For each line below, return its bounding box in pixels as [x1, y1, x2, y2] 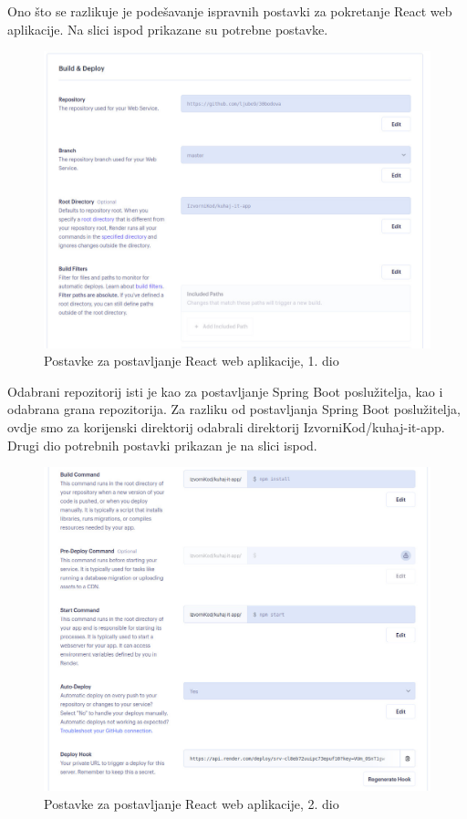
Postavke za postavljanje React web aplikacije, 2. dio [44, 793, 339, 813]
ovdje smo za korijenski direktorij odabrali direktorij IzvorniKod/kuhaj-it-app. [7, 418, 445, 437]
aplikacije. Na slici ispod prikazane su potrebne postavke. [7, 19, 328, 38]
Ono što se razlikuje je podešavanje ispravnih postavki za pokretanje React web [7, 2, 452, 20]
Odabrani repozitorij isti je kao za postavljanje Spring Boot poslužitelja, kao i [7, 381, 443, 400]
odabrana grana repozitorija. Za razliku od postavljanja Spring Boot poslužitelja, [7, 399, 461, 419]
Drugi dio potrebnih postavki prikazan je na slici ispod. [7, 435, 317, 454]
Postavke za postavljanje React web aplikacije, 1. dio [44, 351, 339, 370]
